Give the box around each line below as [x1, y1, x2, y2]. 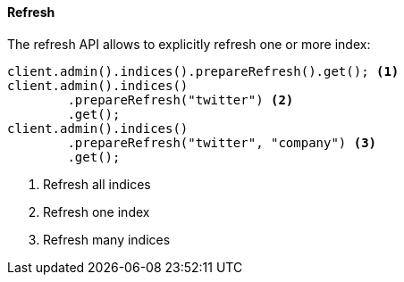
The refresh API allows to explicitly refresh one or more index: [7, 36, 371, 52]
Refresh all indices [43, 176, 151, 192]
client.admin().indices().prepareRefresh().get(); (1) [7, 63, 400, 79]
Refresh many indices [43, 231, 171, 247]
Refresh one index [43, 203, 150, 220]
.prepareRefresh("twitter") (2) [67, 92, 294, 107]
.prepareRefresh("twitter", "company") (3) [67, 135, 377, 150]
